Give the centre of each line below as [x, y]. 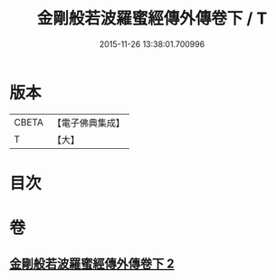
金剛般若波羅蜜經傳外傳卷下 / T [152, 19]
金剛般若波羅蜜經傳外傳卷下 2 [92, 264]
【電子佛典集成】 [88, 123]
